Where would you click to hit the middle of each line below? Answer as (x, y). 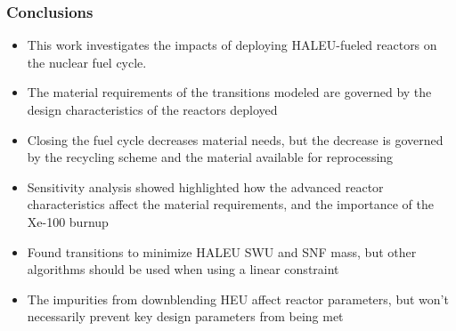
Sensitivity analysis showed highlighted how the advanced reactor (205, 186)
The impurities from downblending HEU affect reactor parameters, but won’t (238, 299)
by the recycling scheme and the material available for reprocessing (210, 157)
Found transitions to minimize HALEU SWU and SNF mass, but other (222, 251)
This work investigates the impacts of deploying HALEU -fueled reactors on (232, 45)
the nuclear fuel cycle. (87, 62)
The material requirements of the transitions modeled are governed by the (229, 92)
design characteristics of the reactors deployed (152, 109)
